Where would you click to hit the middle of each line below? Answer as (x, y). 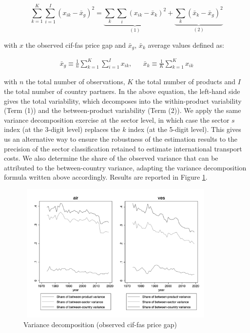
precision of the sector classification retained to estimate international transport (123, 148)
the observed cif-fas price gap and (76, 45)
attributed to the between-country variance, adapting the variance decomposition (125, 167)
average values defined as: (186, 45)
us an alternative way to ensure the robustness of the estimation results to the (121, 139)
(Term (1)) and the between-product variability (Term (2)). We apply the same (123, 110)
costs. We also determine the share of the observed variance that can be (111, 158)
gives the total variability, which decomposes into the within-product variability (123, 101)
